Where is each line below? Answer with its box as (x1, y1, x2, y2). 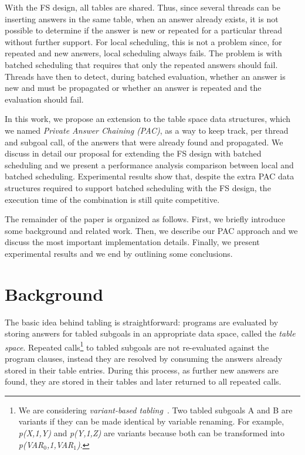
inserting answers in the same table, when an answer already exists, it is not (5, 12, 279, 25)
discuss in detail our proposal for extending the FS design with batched (5, 147, 262, 159)
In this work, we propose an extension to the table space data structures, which (5, 113, 291, 125)
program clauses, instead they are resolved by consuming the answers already (5, 352, 283, 365)
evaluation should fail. (5, 93, 84, 105)
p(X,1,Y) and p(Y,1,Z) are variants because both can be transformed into (18, 427, 284, 439)
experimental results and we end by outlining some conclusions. (5, 247, 233, 259)
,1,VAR (46, 438, 74, 450)
